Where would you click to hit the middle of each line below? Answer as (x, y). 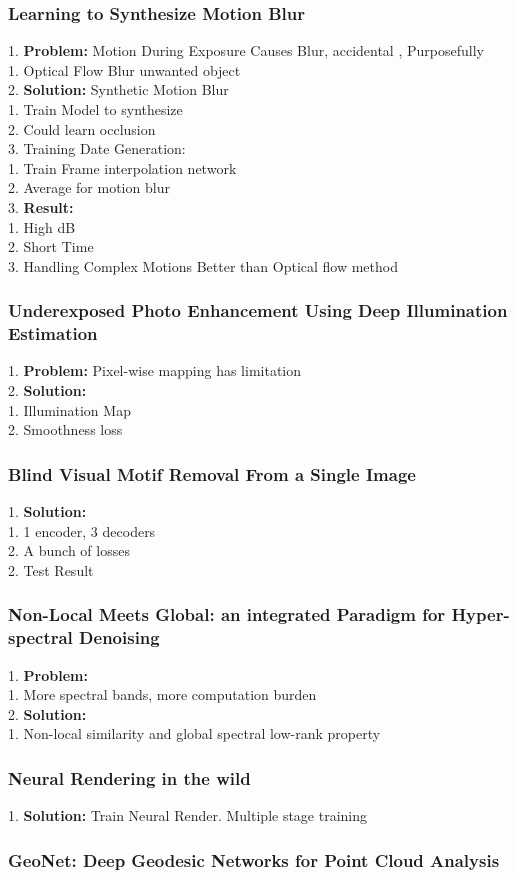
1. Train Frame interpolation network (122, 167)
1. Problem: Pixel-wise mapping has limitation (155, 370)
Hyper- (480, 614)
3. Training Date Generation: (97, 148)
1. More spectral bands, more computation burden (162, 694)
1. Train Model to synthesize (95, 109)
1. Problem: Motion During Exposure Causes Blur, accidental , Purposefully (246, 50)
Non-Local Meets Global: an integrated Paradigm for (227, 614)
